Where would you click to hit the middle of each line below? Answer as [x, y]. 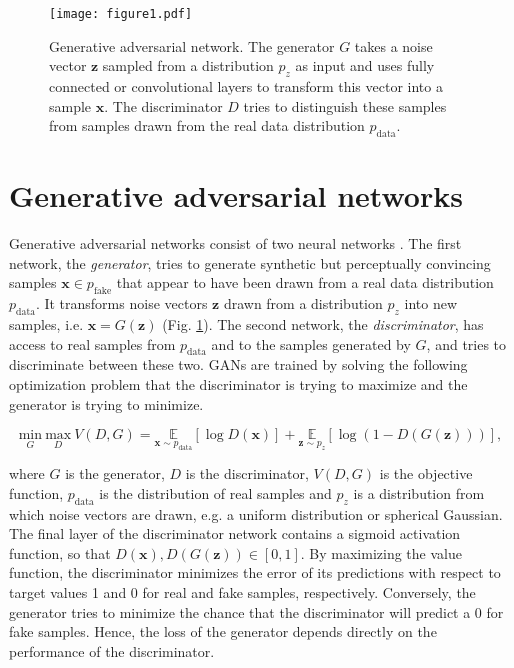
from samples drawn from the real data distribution [207, 125]
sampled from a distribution [188, 65]
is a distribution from [419, 492]
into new [431, 303]
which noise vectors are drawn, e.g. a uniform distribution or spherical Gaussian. [256, 513]
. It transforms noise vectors [121, 303]
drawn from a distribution [303, 303]
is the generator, [115, 473]
